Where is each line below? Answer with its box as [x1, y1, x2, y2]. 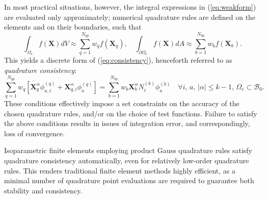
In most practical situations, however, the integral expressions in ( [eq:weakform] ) [4, 2, 256, 12]
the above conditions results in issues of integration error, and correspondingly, [4, 118, 250, 129]
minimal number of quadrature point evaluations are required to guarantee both [4, 175, 254, 186]
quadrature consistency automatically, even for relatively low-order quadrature [4, 155, 249, 165]
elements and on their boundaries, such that [4, 21, 142, 32]
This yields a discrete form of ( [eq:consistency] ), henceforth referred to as [4, 55, 232, 65]
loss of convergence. [4, 128, 65, 138]
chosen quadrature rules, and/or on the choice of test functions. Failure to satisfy [4, 108, 257, 118]
